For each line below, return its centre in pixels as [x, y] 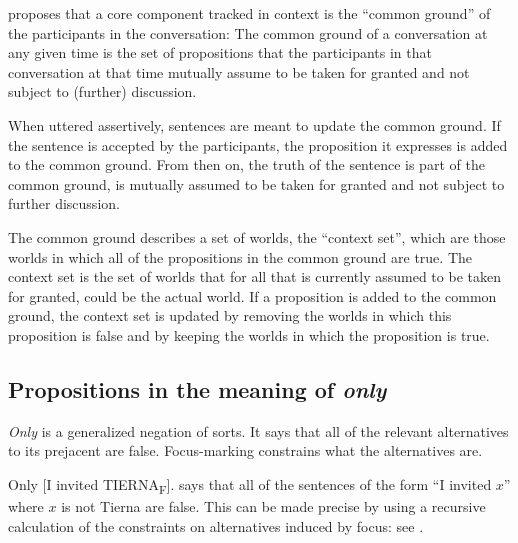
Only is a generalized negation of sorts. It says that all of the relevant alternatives [258, 430]
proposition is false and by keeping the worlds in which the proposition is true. [249, 334]
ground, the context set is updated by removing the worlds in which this [230, 315]
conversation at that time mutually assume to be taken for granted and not [239, 71]
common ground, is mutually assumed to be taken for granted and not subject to [256, 183]
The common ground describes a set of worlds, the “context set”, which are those [257, 236]
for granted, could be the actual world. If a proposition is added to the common [252, 295]
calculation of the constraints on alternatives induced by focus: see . [216, 525]
